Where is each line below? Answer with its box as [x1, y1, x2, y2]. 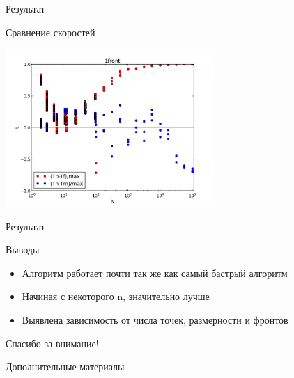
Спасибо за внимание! [6, 336, 99, 350]
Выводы [6, 242, 40, 257]
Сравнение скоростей [6, 24, 95, 39]
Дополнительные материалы [6, 359, 125, 374]
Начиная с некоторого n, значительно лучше [22, 289, 210, 304]
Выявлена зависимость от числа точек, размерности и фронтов [22, 312, 288, 326]
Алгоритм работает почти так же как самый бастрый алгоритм [22, 265, 288, 280]
